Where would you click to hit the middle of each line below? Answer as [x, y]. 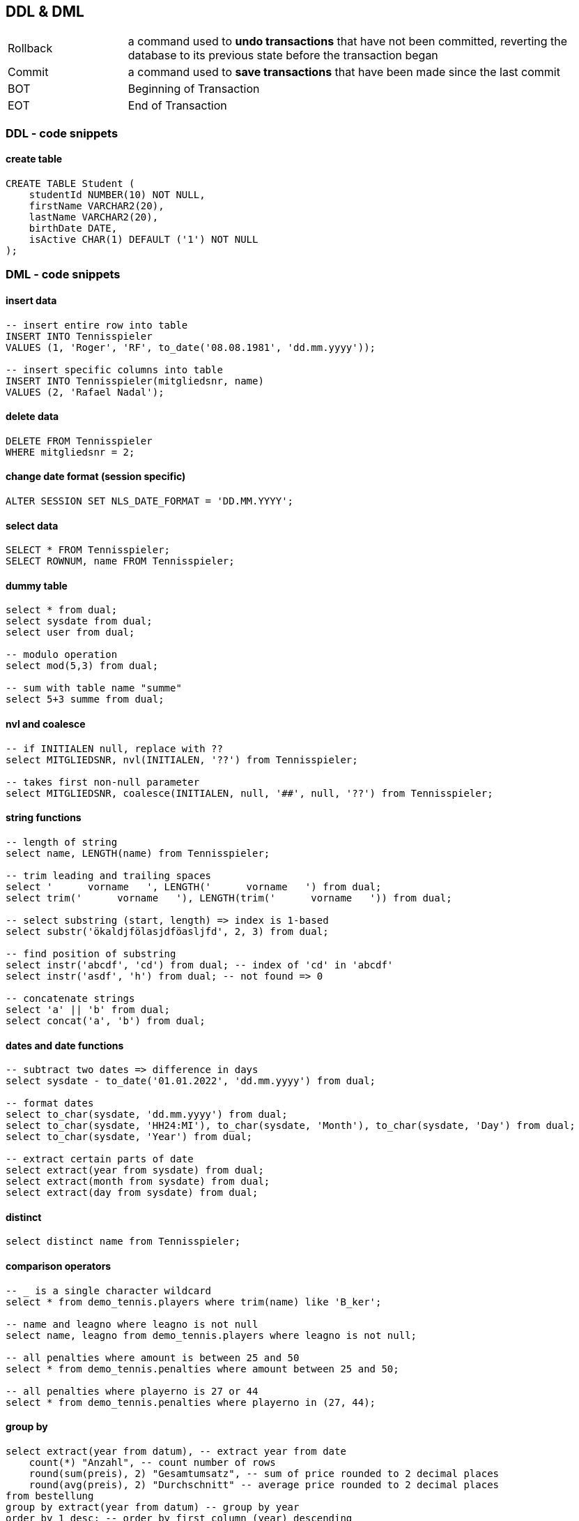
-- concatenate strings [70, 998]
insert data [31, 300]
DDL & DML [45, 12]
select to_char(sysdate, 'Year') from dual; [129, 1137]
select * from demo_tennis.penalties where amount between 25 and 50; [202, 1369]
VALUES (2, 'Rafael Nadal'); [85, 392]
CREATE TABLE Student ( [70, 184]
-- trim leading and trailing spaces [109, 875]
